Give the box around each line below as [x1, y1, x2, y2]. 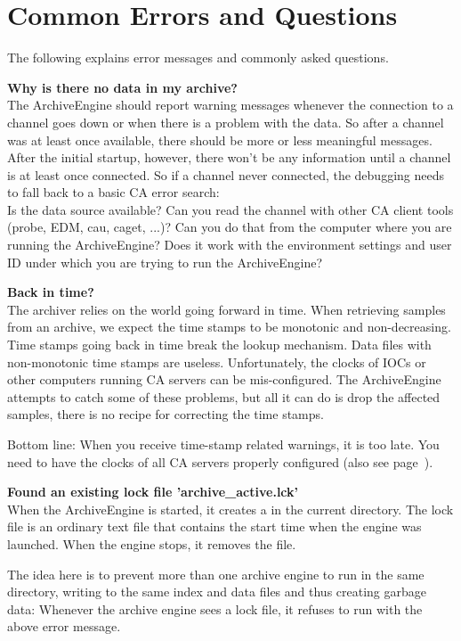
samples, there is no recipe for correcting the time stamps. [7, 405, 324, 423]
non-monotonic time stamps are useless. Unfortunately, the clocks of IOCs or [7, 352, 426, 371]
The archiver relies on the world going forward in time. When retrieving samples [7, 300, 446, 318]
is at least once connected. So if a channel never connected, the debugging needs [7, 165, 445, 184]
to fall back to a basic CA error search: [7, 183, 220, 201]
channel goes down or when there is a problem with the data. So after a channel [7, 112, 444, 131]
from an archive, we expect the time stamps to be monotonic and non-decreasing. [7, 317, 451, 336]
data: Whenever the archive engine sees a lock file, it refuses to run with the [7, 599, 423, 618]
